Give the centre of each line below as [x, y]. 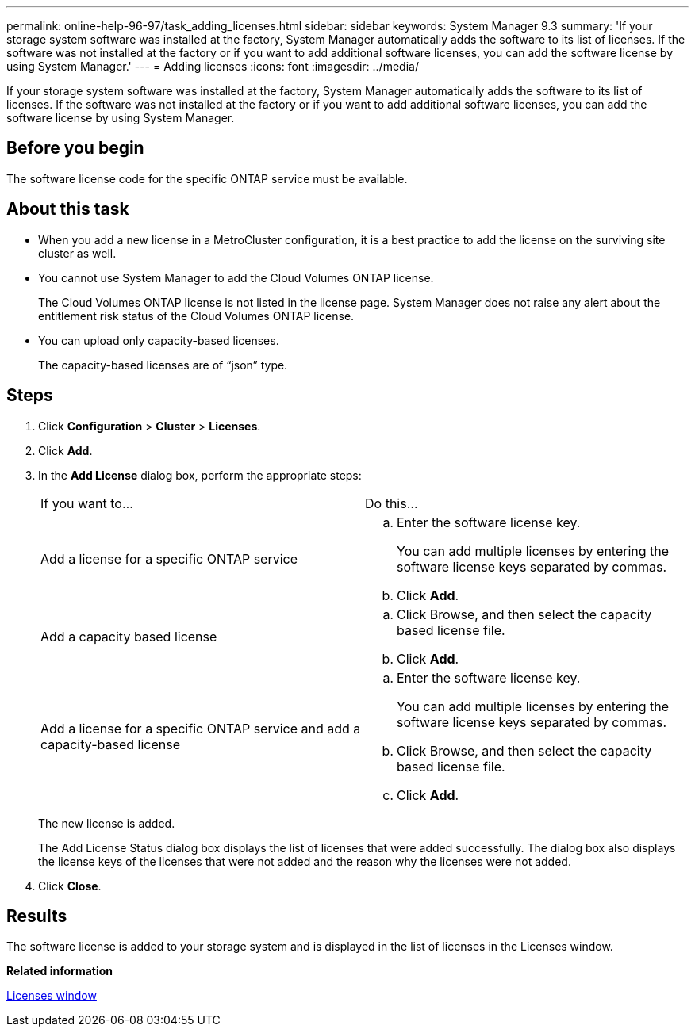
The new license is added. [107, 823]
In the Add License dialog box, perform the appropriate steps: [200, 475]
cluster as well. [77, 253]
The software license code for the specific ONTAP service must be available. [207, 178]
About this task [68, 209]
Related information [60, 971]
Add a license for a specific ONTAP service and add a [201, 728]
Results [37, 916]
